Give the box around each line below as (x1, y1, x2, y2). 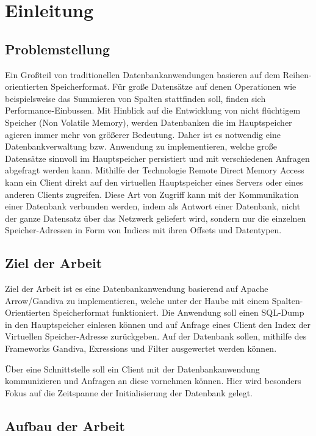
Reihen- (282, 68, 312, 81)
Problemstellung (5, 39, 110, 58)
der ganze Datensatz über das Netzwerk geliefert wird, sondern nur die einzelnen (5, 211, 306, 224)
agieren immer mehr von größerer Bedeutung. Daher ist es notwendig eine (5, 128, 281, 140)
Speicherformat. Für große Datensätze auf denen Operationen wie (51, 80, 296, 93)
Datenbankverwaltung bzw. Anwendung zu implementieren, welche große (5, 140, 277, 153)
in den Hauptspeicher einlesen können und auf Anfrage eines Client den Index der (5, 318, 311, 330)
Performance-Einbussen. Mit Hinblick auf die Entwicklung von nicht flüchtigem (5, 104, 301, 117)
